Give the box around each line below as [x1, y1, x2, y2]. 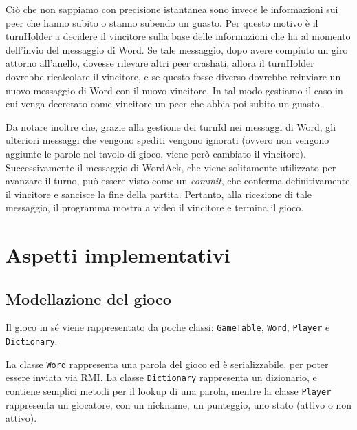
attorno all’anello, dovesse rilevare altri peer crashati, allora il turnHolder [6, 56, 314, 70]
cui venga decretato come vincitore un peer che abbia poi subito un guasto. [6, 96, 323, 111]
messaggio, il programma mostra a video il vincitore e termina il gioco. [6, 200, 304, 215]
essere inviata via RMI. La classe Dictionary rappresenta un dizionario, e [6, 370, 317, 385]
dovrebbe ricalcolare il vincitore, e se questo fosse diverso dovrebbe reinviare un [6, 69, 341, 83]
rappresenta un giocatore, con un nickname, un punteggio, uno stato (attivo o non [6, 397, 352, 411]
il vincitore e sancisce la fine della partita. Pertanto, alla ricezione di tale [6, 186, 312, 201]
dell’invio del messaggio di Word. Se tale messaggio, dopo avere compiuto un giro [6, 42, 348, 56]
